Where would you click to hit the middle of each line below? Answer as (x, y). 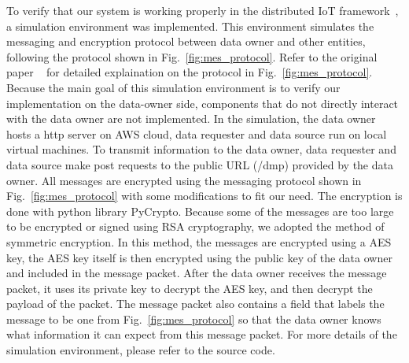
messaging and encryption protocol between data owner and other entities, (186, 41)
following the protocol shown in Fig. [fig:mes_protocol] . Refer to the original (192, 56)
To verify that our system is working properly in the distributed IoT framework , (203, 10)
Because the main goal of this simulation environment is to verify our (173, 87)
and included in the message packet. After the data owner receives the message (197, 273)
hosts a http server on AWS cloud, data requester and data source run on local (197, 133)
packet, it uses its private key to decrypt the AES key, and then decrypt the (190, 288)
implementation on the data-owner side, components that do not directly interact (203, 103)
